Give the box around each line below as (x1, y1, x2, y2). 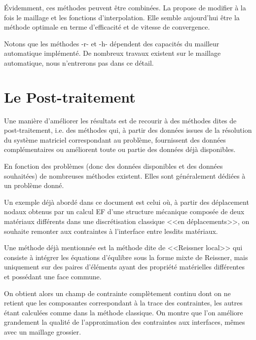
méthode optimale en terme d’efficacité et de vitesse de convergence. (4, 22, 210, 32)
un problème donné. (4, 180, 64, 190)
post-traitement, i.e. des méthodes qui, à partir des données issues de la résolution (4, 125, 252, 135)
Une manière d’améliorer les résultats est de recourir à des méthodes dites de (4, 115, 237, 125)
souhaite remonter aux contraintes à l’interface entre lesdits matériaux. (4, 226, 218, 236)
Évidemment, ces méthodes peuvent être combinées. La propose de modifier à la (4, 2, 246, 12)
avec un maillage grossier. (4, 326, 81, 337)
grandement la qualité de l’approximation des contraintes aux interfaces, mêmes (4, 317, 245, 327)
